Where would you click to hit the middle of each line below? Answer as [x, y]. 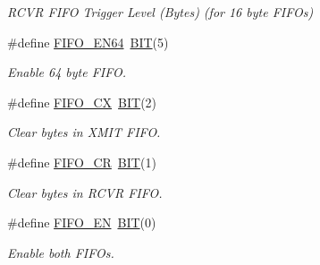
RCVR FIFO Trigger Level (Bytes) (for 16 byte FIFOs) [160, 12]
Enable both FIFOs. [61, 252]
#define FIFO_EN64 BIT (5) [88, 42]
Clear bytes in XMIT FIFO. [84, 132]
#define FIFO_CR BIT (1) [82, 162]
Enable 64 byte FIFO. [67, 72]
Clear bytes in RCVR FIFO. [85, 192]
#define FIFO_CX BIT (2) [82, 102]
